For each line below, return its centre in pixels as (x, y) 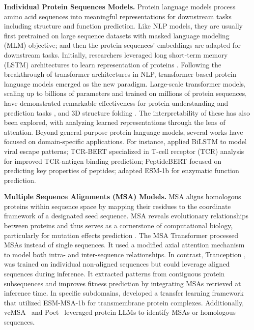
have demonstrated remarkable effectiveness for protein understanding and (116, 103)
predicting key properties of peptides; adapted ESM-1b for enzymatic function (122, 170)
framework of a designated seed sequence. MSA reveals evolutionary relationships (126, 216)
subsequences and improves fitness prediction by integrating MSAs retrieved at (123, 283)
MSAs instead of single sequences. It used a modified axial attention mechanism (124, 245)
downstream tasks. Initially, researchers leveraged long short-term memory (116, 54)
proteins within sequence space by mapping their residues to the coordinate (117, 206)
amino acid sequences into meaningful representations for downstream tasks (118, 16)
